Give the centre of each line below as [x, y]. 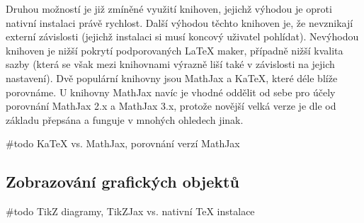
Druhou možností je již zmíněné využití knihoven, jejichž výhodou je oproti [169, 8]
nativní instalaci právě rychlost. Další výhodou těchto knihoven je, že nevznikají [180, 22]
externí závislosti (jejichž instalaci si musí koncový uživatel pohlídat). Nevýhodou [182, 36]
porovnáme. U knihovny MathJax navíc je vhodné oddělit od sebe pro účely [171, 92]
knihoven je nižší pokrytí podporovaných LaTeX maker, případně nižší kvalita [175, 50]
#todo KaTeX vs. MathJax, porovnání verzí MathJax [123, 143]
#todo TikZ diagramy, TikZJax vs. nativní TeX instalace [130, 211]
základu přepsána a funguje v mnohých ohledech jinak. [125, 119]
